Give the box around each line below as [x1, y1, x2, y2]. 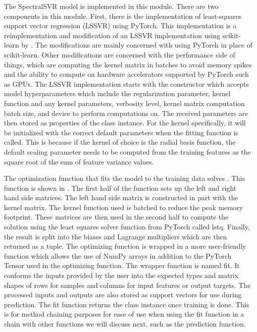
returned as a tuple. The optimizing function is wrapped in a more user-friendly [4, 241, 246, 251]
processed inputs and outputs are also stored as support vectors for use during [4, 289, 242, 300]
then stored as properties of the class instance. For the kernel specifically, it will [4, 117, 246, 128]
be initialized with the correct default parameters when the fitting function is [4, 127, 238, 137]
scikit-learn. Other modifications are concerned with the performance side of [4, 49, 235, 59]
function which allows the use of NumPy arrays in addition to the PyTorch [4, 250, 232, 261]
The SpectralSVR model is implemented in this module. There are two [4, 1, 219, 11]
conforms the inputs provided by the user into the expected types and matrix [4, 270, 239, 280]
